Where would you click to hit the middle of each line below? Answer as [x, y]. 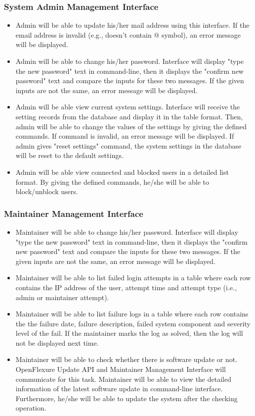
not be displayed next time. [57, 342]
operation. [31, 408]
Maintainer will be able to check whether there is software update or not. [127, 359]
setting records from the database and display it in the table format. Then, [129, 116]
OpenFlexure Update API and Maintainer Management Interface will [121, 369]
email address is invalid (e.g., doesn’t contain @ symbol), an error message [128, 34]
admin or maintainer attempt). [62, 297]
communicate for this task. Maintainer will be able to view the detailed [123, 379]
